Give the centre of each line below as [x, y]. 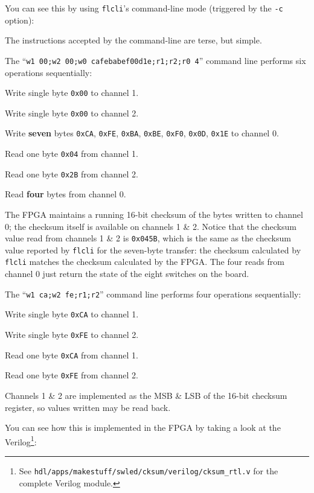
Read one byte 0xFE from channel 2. [72, 375]
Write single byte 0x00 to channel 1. [72, 93]
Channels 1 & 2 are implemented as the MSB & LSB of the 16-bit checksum [146, 395]
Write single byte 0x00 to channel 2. [72, 113]
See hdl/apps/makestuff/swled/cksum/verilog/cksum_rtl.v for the [149, 471]
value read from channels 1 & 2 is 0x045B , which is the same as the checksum [148, 238]
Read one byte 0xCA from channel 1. [72, 355]
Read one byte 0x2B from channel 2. [72, 173]
